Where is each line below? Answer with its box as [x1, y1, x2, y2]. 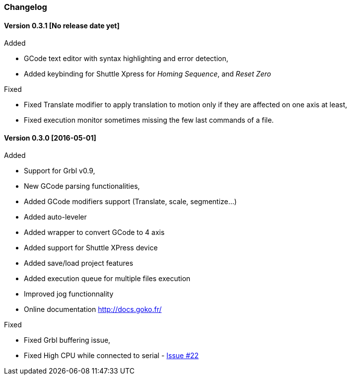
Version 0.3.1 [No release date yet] [4, 21, 120, 30]
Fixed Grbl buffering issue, [24, 336, 111, 345]
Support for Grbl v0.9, [24, 166, 95, 175]
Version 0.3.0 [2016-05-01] [4, 133, 96, 142]
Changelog [4, 2, 47, 12]
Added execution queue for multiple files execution [24, 274, 191, 283]
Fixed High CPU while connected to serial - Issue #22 [24, 351, 199, 360]
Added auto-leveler [24, 213, 87, 222]
